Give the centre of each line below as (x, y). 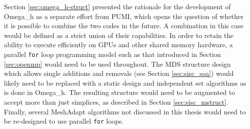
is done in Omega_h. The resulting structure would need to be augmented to (120, 92)
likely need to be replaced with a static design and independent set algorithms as (125, 83)
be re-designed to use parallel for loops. (64, 121)
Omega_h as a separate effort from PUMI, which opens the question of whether (124, 16)
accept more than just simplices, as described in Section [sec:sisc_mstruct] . (116, 102)
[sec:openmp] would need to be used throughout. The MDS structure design (117, 64)
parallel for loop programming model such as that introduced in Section (113, 54)
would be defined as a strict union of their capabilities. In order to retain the (119, 35)
